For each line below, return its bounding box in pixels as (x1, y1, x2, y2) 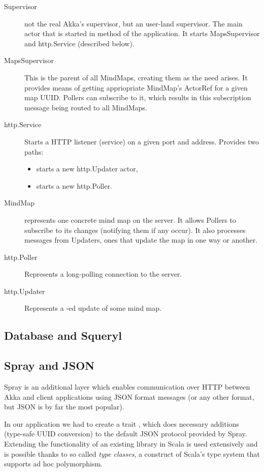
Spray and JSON (4, 358, 95, 373)
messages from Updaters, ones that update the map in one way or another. (24, 234, 258, 245)
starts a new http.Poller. (36, 180, 112, 191)
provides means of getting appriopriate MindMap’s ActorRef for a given (24, 82, 248, 93)
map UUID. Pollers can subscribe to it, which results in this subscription (24, 92, 251, 103)
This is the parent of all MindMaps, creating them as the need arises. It (24, 72, 248, 82)
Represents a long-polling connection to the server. (24, 269, 182, 279)
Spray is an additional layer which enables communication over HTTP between (4, 381, 250, 392)
